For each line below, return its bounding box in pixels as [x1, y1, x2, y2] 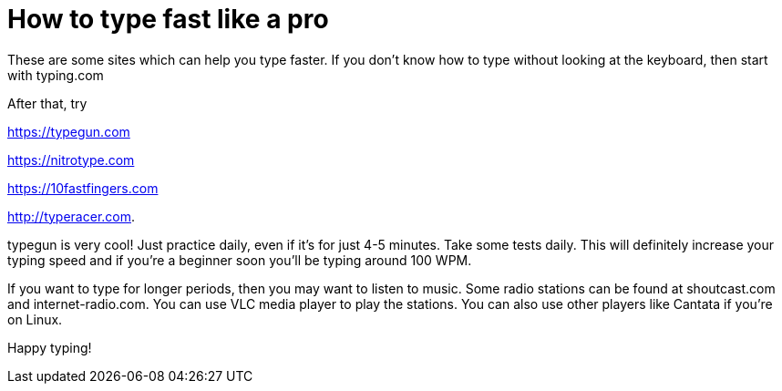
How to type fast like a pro [7, 4, 329, 35]
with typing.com [7, 67, 104, 83]
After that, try [7, 95, 87, 111]
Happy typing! [7, 339, 92, 355]
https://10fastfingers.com [7, 180, 159, 196]
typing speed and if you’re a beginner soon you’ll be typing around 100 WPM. [7, 252, 472, 268]
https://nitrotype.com [7, 151, 135, 168]
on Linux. [7, 311, 63, 327]
